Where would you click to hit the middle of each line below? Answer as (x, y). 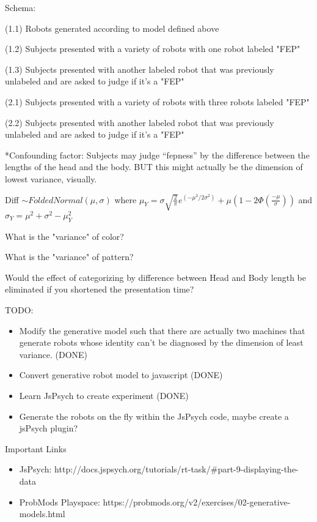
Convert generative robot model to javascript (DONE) (121, 375)
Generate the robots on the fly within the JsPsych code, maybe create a (154, 416)
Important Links (36, 448)
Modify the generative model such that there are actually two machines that (162, 330)
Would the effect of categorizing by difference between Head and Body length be (155, 277)
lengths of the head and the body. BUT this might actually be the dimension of (154, 167)
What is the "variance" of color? (64, 236)
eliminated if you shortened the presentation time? (100, 289)
